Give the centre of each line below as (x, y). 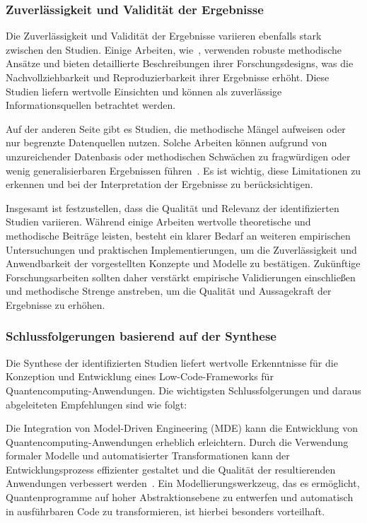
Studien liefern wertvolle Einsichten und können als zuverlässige (144, 91)
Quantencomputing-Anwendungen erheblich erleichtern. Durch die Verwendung (177, 441)
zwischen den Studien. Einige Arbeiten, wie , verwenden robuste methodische (174, 49)
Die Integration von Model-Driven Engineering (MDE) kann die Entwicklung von (182, 428)
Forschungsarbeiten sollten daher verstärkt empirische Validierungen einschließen (181, 277)
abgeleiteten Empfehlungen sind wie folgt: (97, 404)
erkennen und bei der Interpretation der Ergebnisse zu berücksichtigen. (159, 184)
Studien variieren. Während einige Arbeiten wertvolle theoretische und (158, 222)
